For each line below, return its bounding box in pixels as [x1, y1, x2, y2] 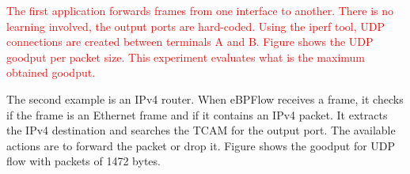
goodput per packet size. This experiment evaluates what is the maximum [6, 48, 366, 65]
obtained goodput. [6, 64, 96, 81]
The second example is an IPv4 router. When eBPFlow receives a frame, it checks [6, 90, 404, 107]
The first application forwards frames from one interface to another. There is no [6, 2, 394, 18]
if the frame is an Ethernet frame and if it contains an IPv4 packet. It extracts [6, 106, 388, 123]
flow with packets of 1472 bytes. [6, 153, 161, 169]
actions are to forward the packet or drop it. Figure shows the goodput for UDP [6, 137, 396, 153]
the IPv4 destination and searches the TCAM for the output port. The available [6, 122, 396, 138]
